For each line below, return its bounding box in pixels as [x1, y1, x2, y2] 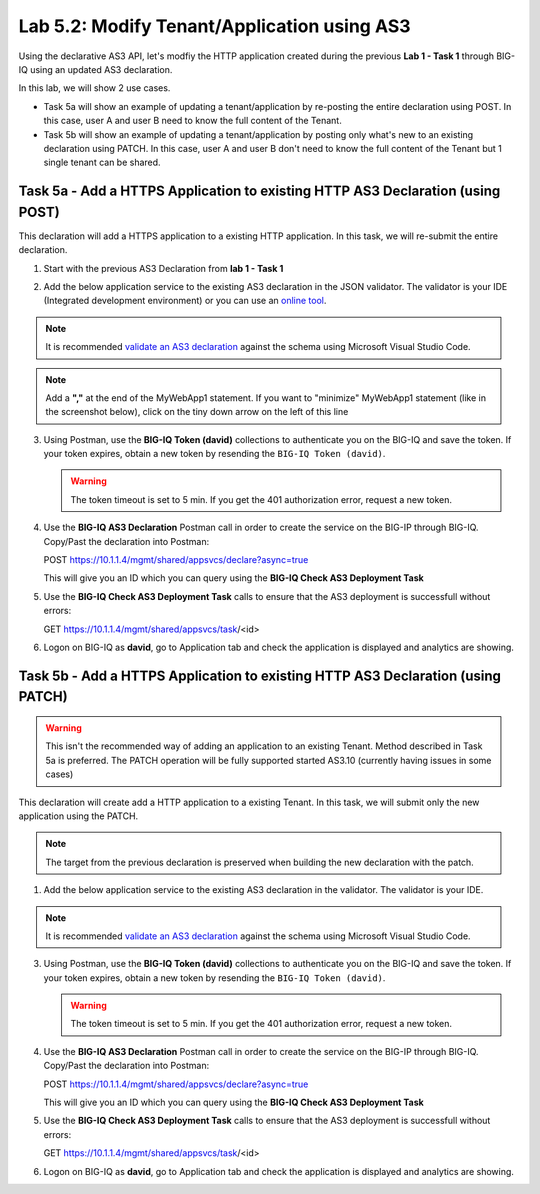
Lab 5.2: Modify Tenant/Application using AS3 [18, 15, 411, 37]
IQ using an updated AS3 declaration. [18, 63, 173, 75]
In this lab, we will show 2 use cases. [18, 82, 171, 94]
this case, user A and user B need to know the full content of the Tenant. [43, 115, 342, 127]
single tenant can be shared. [43, 156, 161, 169]
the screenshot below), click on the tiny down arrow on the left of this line [45, 406, 349, 418]
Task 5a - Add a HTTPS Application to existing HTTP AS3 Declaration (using [18, 183, 501, 200]
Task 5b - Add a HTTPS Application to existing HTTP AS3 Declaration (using [18, 667, 502, 684]
